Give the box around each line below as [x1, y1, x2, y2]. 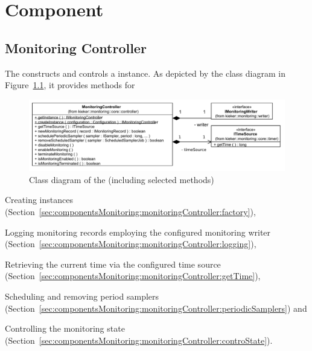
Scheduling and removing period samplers [5, 289, 159, 302]
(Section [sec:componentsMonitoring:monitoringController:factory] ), [5, 205, 256, 217]
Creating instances [5, 193, 73, 206]
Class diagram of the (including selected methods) [29, 173, 214, 185]
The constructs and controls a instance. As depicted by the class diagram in [5, 66, 285, 79]
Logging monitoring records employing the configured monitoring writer [5, 225, 271, 238]
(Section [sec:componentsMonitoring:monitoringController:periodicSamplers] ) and [5, 301, 307, 314]
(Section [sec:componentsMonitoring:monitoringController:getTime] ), [5, 269, 261, 282]
